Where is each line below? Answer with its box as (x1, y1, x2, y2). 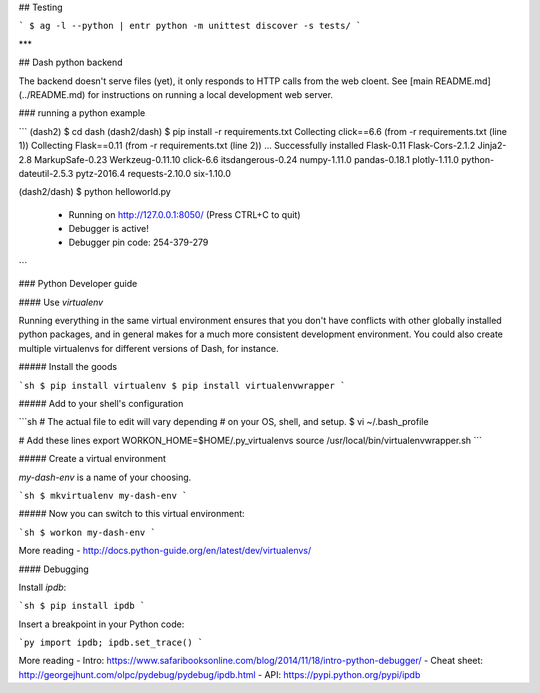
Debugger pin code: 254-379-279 (68, 236, 209, 249)
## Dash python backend (18, 56, 124, 69)
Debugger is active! (68, 223, 149, 235)
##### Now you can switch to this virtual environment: (18, 508, 245, 520)
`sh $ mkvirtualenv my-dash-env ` (18, 490, 188, 501)
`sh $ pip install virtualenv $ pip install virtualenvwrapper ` (18, 380, 346, 391)
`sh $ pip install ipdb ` (18, 600, 146, 612)
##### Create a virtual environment (18, 453, 167, 465)
